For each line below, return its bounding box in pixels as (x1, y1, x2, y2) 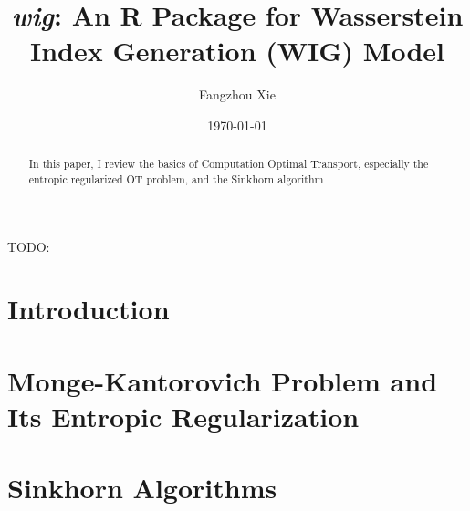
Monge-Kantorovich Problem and (7, 361, 438, 399)
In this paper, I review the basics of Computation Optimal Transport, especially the (28, 156, 429, 172)
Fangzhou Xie (199, 85, 276, 104)
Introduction (7, 290, 170, 328)
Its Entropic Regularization (7, 397, 360, 434)
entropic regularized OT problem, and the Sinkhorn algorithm (28, 171, 324, 186)
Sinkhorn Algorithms (7, 469, 277, 506)
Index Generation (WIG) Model (30, 32, 444, 69)
